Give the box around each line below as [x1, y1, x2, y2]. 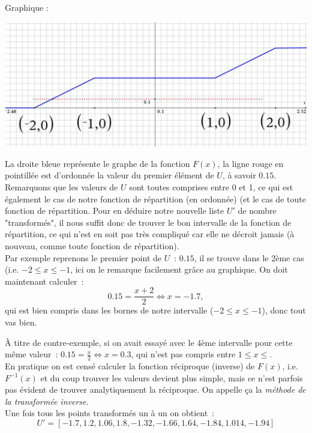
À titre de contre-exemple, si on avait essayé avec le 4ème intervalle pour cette [5, 336, 293, 348]
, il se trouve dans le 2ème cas [194, 251, 304, 264]
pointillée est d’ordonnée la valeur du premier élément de [5, 169, 214, 181]
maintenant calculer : [5, 274, 84, 287]
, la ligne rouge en [217, 157, 284, 169]
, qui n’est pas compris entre [131, 348, 236, 360]
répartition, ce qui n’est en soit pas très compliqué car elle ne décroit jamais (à [5, 228, 295, 240]
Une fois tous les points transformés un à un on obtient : [5, 407, 214, 419]
